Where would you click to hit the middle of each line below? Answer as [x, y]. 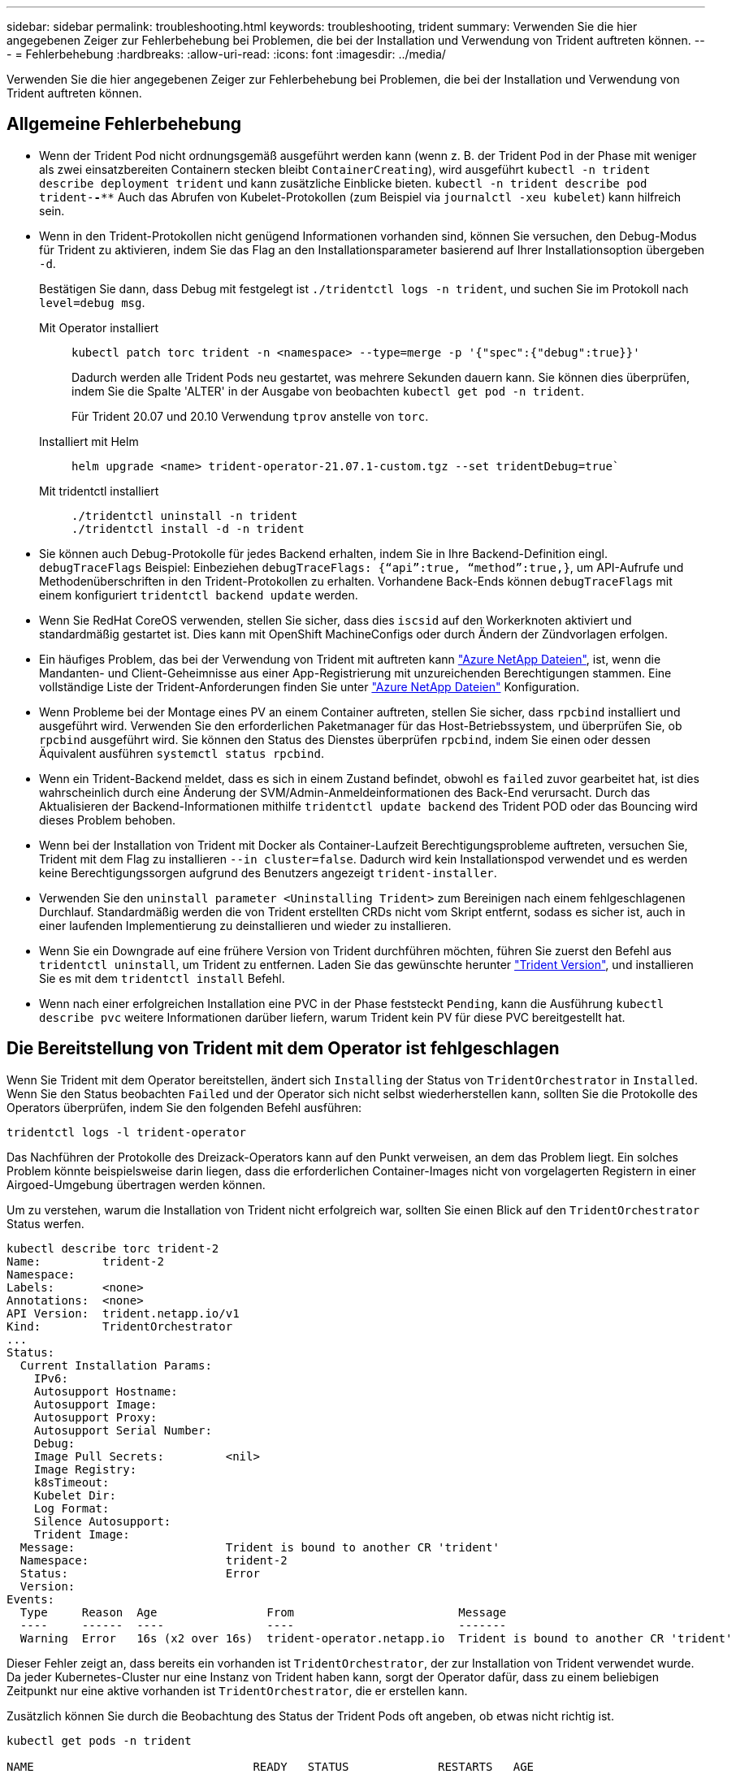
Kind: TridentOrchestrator [120, 1326]
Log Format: [71, 1508]
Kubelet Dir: [75, 1495]
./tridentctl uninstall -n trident [185, 515]
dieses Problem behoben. [108, 820]
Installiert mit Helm [89, 441]
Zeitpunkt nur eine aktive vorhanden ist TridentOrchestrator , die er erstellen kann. [237, 1690]
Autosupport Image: [95, 1404]
